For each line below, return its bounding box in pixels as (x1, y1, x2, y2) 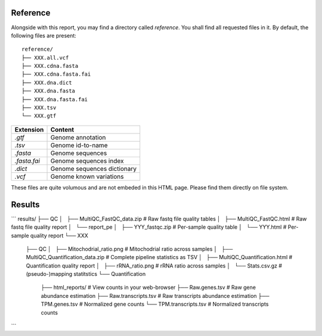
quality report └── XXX (30, 232, 89, 239)
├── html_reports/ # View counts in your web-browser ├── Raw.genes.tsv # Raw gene (41, 284, 256, 291)
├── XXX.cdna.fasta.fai (21, 71, 91, 77)
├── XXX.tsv (21, 104, 57, 111)
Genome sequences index (50, 157, 124, 165)
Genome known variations (50, 172, 124, 181)
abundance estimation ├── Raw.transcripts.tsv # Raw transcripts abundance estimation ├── (41, 292, 270, 299)
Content (50, 125, 75, 133)
